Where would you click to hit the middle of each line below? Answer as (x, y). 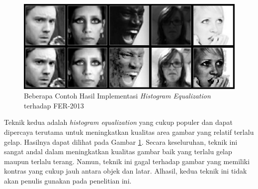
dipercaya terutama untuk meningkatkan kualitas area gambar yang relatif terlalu (129, 132)
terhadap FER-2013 (54, 105)
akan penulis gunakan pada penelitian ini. (68, 180)
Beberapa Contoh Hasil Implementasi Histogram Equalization (117, 96)
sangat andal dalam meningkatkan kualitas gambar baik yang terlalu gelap (118, 151)
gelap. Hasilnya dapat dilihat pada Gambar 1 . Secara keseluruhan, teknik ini (121, 142)
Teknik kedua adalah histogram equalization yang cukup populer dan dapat (118, 122)
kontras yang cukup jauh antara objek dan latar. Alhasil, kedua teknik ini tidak (126, 171)
